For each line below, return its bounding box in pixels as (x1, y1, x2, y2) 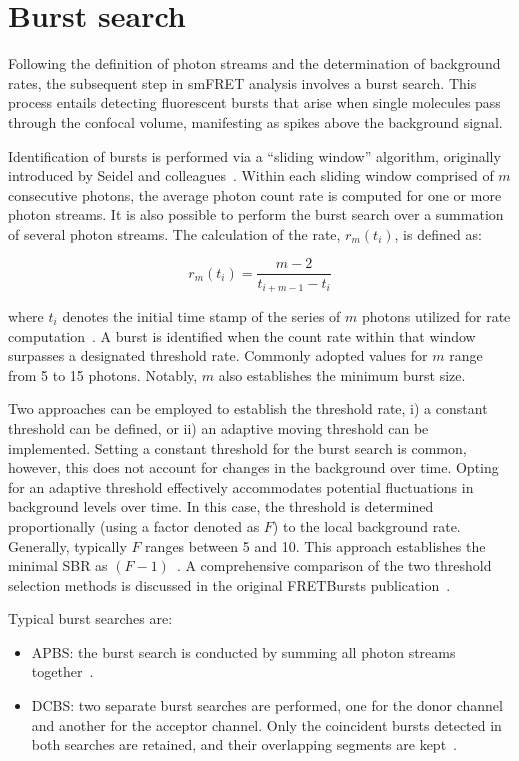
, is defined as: (394, 223, 482, 244)
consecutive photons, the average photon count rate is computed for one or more (8, 184, 502, 205)
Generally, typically (8, 535, 127, 556)
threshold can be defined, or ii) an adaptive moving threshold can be (8, 417, 429, 438)
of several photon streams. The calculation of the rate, (8, 223, 341, 244)
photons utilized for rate (361, 305, 511, 326)
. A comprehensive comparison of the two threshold (176, 555, 492, 576)
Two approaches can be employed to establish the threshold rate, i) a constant (8, 398, 488, 419)
